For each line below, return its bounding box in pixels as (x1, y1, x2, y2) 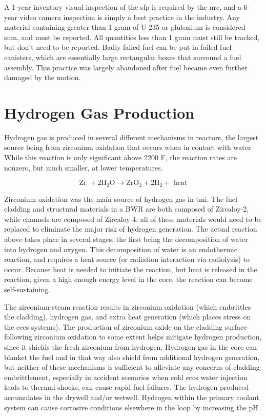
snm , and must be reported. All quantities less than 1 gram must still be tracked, (4, 31, 260, 42)
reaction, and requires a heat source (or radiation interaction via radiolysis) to (4, 254, 250, 264)
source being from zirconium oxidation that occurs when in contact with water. (4, 142, 253, 153)
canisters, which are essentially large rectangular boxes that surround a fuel (4, 51, 241, 62)
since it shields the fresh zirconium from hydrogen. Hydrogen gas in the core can (4, 342, 257, 352)
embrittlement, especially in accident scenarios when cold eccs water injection (4, 371, 248, 382)
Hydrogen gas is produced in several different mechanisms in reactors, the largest (4, 131, 259, 142)
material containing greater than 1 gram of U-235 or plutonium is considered (4, 22, 245, 32)
